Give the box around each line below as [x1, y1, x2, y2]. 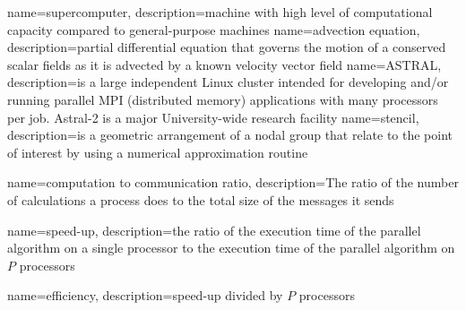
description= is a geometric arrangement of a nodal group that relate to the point [7, 125, 453, 144]
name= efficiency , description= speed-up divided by [7, 286, 283, 305]
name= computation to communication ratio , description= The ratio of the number [7, 173, 459, 192]
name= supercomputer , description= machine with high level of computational [7, 3, 433, 21]
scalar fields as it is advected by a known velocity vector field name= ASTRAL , [7, 55, 442, 73]
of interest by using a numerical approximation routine [7, 142, 308, 161]
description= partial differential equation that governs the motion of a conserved [7, 38, 446, 56]
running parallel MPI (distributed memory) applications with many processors [7, 90, 438, 108]
